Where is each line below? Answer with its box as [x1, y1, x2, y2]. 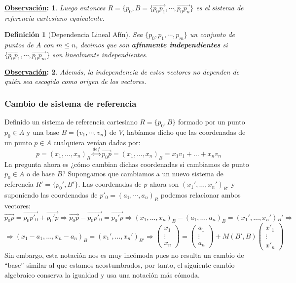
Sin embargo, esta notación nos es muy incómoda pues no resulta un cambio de [4, 250, 244, 260]
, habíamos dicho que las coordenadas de [122, 126, 246, 137]
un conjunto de [189, 29, 235, 40]
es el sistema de [196, 2, 244, 12]
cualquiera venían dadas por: [53, 137, 141, 147]
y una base [26, 126, 59, 137]
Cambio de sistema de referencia [4, 97, 137, 109]
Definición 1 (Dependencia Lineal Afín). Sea [4, 29, 143, 40]
